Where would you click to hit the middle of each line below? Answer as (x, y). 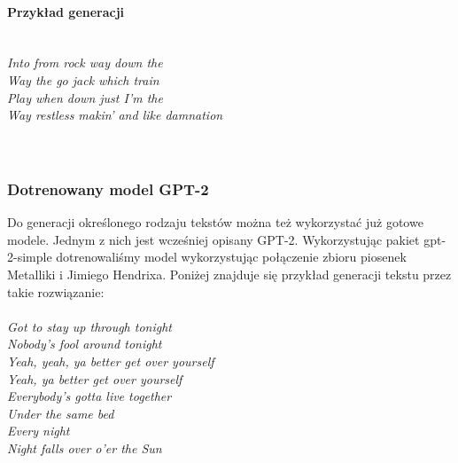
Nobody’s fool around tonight (85, 344)
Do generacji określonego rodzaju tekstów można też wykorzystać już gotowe (215, 222)
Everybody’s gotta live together (89, 396)
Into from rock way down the (85, 63)
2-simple (30, 257)
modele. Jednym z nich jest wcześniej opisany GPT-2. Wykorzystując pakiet (213, 239)
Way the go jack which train (83, 79)
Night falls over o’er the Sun (85, 447)
